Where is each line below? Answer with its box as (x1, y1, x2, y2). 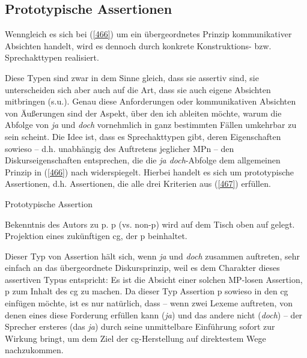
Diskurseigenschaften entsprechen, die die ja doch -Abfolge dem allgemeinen (5, 154, 281, 166)
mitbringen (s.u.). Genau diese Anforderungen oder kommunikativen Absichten (5, 95, 296, 108)
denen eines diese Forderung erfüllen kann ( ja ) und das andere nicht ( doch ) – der (5, 308, 303, 321)
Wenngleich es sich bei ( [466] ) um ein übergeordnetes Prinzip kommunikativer (5, 28, 292, 40)
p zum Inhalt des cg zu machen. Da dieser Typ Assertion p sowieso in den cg (5, 285, 288, 297)
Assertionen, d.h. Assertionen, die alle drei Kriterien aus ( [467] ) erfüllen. (5, 177, 271, 190)
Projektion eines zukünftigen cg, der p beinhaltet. (5, 229, 187, 242)
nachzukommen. (5, 344, 64, 356)
